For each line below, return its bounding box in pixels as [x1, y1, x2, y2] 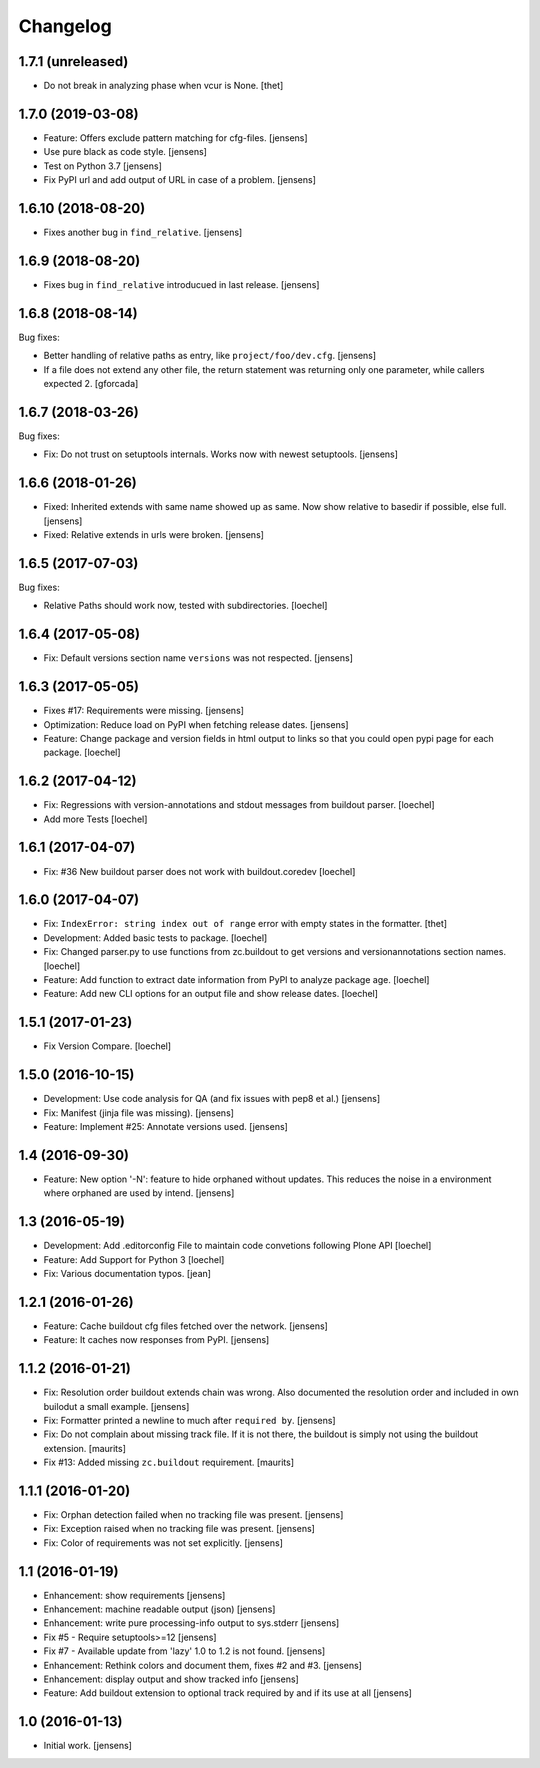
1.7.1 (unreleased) [18, 53, 129, 70]
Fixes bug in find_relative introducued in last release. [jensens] [43, 278, 320, 290]
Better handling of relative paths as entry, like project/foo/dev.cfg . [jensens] [43, 350, 377, 362]
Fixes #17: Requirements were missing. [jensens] [43, 705, 245, 717]
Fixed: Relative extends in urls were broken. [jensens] [43, 529, 265, 541]
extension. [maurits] [43, 1442, 127, 1454]
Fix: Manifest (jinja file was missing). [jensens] [43, 1106, 235, 1119]
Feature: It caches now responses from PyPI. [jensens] [43, 1334, 270, 1346]
